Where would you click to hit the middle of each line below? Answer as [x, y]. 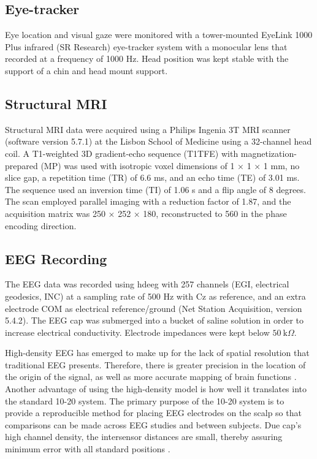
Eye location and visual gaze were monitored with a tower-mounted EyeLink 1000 [159, 35]
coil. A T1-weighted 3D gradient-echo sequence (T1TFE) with [122, 153]
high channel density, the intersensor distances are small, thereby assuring [144, 437]
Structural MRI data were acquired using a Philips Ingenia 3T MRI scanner [148, 129]
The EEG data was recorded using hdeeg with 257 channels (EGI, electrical [147, 284]
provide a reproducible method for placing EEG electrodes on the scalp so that [153, 413]
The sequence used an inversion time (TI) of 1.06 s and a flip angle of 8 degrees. [155, 189]
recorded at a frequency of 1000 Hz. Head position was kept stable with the [147, 59]
